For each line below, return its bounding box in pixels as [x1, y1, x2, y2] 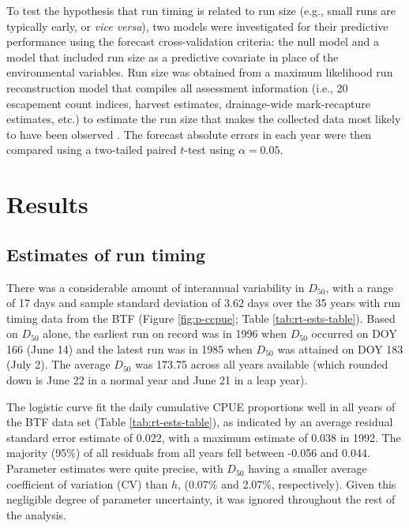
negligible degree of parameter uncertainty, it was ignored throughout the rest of [6, 491, 396, 507]
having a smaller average [248, 460, 367, 477]
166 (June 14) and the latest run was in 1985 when [6, 340, 253, 357]
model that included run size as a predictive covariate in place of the [6, 48, 339, 65]
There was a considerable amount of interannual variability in [6, 279, 305, 295]
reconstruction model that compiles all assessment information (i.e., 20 [6, 79, 348, 95]
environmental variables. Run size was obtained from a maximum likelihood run [6, 64, 393, 81]
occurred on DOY [311, 325, 397, 342]
